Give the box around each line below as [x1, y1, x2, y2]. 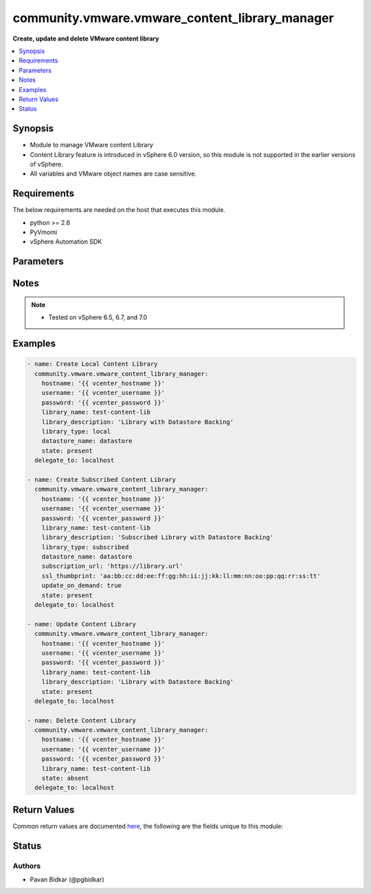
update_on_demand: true [41, 582, 122, 590]
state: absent [41, 774, 89, 783]
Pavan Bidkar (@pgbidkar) [30, 875, 104, 884]
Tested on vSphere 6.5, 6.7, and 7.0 [48, 313, 148, 321]
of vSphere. [30, 160, 63, 168]
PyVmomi [30, 228, 58, 237]
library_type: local [41, 427, 111, 435]
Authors [12, 861, 41, 871]
